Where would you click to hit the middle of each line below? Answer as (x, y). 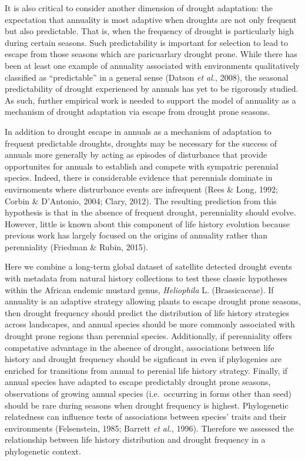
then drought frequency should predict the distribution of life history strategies (147, 312)
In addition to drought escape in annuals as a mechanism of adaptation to (138, 131)
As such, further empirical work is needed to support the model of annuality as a (150, 100)
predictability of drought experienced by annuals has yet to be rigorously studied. (152, 89)
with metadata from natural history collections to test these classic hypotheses (146, 278)
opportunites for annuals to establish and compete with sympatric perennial (142, 166)
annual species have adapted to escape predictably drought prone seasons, (138, 382)
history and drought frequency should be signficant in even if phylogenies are (143, 359)
